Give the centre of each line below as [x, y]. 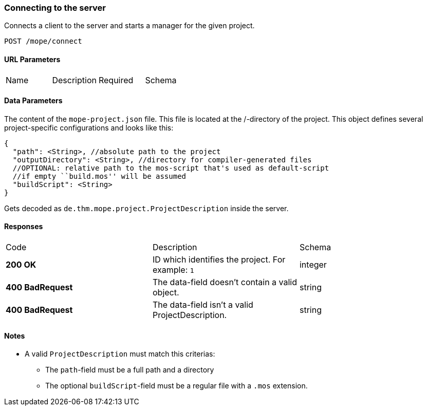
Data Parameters [33, 101]
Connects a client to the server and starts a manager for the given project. [129, 26]
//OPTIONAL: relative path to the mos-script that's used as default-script [171, 168]
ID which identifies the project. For [219, 260]
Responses [24, 227]
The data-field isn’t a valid [203, 305]
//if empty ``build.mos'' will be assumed [99, 176]
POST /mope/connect [43, 41]
